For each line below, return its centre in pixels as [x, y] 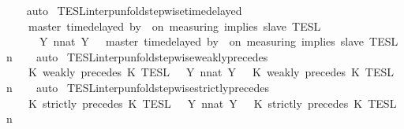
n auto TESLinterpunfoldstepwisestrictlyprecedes [138, 87]
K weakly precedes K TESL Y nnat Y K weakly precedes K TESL [211, 72]
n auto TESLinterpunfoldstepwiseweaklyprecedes [137, 56]
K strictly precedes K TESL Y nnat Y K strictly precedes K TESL [212, 103]
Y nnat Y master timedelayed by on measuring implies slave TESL [219, 41]
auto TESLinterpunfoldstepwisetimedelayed [134, 10]
